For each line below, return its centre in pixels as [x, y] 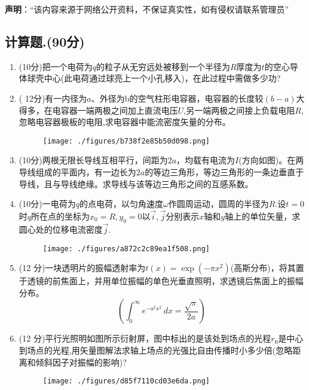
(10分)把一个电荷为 [56, 66]
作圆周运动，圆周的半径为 [218, 204]
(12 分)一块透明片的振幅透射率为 [82, 268]
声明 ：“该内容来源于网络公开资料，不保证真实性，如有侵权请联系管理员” [147, 9]
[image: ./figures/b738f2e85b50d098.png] [126, 141]
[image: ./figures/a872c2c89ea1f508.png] [126, 249]
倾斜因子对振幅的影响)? [81, 362]
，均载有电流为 [206, 160]
